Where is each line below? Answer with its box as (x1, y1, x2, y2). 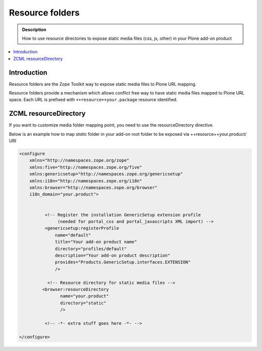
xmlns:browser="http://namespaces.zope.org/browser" (29, 185, 158, 191)
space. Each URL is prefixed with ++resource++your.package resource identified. (9, 97, 178, 103)
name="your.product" (60, 293, 109, 299)
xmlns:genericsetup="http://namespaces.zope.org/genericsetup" (29, 171, 183, 177)
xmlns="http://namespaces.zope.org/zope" (29, 158, 130, 163)
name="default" (55, 232, 91, 238)
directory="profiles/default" (55, 246, 127, 252)
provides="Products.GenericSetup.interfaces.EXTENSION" (55, 259, 191, 265)
